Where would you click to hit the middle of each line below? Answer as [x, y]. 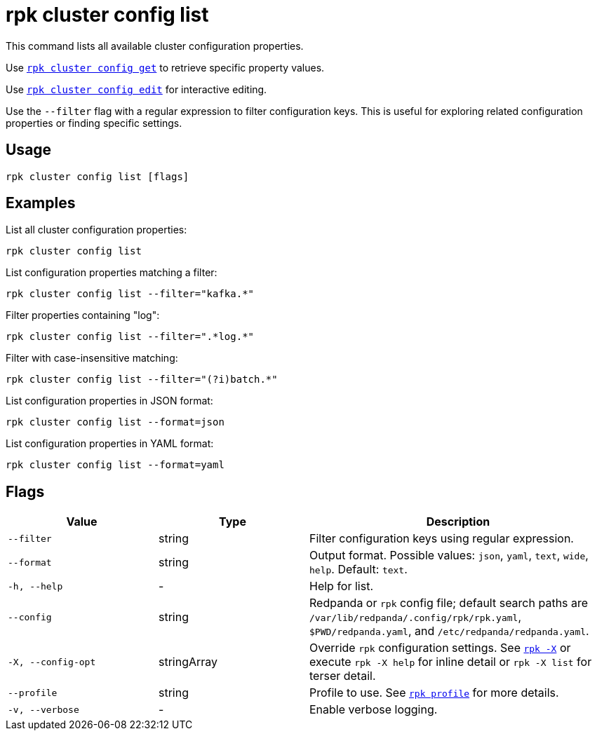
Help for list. [341, 586]
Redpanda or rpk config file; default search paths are [449, 603]
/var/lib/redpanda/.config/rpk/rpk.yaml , [416, 617]
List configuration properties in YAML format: [110, 444]
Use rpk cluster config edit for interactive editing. [136, 89]
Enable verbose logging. [374, 710]
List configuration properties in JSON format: [109, 401]
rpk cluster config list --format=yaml [115, 465]
